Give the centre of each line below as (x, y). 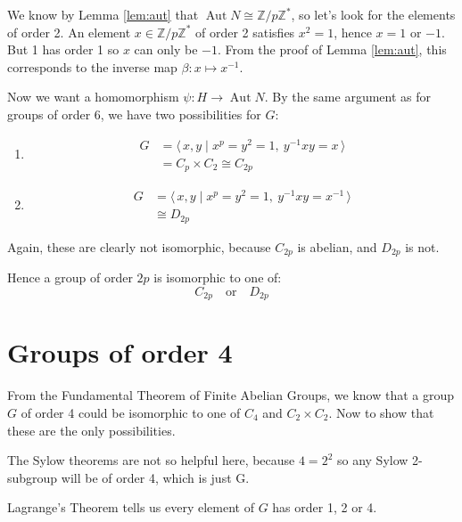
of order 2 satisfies (245, 32)
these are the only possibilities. (91, 430)
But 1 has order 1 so (63, 49)
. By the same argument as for (348, 97)
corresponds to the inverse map (92, 66)
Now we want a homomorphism (93, 97)
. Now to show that (381, 412)
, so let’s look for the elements (373, 14)
